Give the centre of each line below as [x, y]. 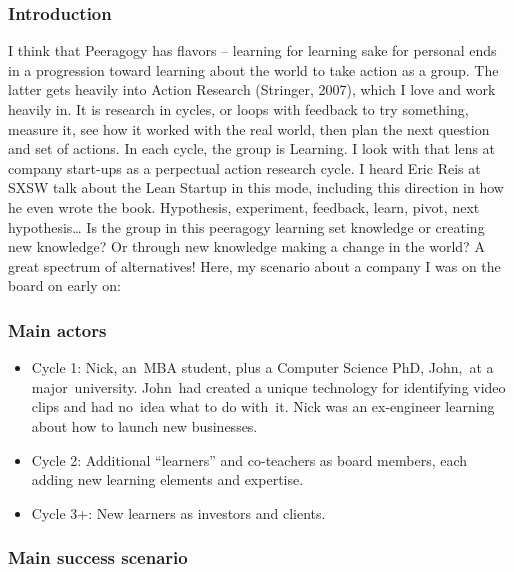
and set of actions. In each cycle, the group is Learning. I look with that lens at [252, 148]
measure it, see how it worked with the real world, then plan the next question [249, 128]
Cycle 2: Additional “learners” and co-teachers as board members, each [249, 459]
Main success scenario [98, 557]
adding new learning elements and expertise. [167, 479]
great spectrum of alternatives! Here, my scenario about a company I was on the [254, 265]
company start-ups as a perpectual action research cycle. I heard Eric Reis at [244, 167]
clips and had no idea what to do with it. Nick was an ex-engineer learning [263, 406]
